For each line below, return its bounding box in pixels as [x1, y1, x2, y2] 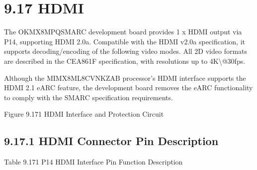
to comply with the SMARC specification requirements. [4, 92, 173, 102]
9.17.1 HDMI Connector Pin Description [4, 133, 219, 149]
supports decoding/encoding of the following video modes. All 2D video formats [4, 46, 248, 56]
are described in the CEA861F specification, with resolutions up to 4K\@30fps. [4, 55, 246, 66]
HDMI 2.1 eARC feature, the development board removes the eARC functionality [4, 82, 253, 93]
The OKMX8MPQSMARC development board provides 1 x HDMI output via [4, 26, 242, 37]
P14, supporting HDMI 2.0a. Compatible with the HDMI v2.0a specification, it [4, 36, 245, 46]
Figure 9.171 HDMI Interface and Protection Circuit [4, 109, 164, 119]
